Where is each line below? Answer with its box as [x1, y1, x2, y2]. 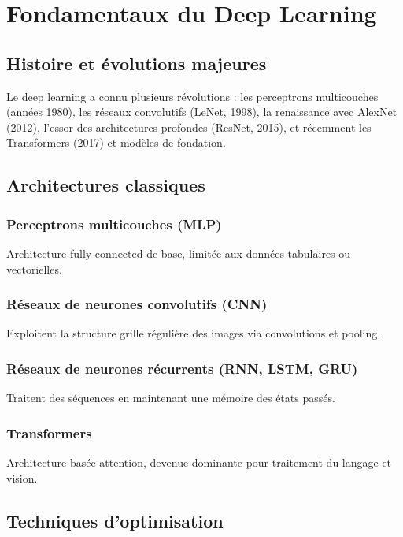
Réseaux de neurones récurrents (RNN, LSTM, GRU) [6, 358, 358, 378]
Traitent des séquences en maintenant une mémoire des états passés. [6, 390, 335, 406]
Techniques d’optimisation [6, 508, 224, 532]
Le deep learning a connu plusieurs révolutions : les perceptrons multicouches [6, 88, 379, 104]
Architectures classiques [6, 173, 205, 197]
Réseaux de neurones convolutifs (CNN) [6, 294, 268, 314]
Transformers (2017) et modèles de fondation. [6, 134, 226, 151]
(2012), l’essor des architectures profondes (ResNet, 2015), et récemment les [6, 118, 372, 135]
